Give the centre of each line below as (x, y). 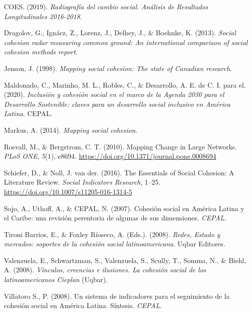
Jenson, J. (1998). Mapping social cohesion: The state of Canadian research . (118, 68)
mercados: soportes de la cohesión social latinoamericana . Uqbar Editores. (115, 244)
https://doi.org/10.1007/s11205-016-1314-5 (68, 191)
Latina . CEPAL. (28, 113)
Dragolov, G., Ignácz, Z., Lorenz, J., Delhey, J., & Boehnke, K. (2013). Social (120, 33)
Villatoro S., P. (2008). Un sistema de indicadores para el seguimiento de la (117, 296)
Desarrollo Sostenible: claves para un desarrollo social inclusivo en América (117, 104)
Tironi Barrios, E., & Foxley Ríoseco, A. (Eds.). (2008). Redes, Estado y (112, 234)
